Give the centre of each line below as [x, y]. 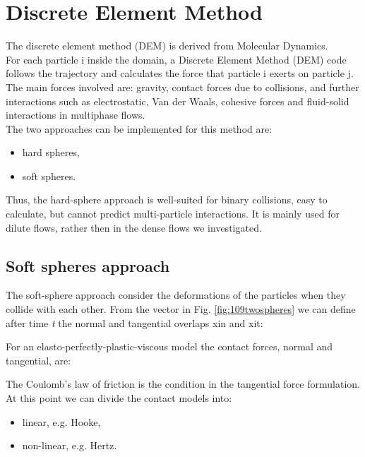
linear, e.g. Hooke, [61, 421]
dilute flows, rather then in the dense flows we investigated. [134, 227]
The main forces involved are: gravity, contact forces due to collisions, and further [182, 87]
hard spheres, [51, 152]
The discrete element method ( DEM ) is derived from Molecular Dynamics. [167, 46]
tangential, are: [38, 360]
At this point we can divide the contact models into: [119, 398]
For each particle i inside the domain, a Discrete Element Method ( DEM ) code [176, 59]
